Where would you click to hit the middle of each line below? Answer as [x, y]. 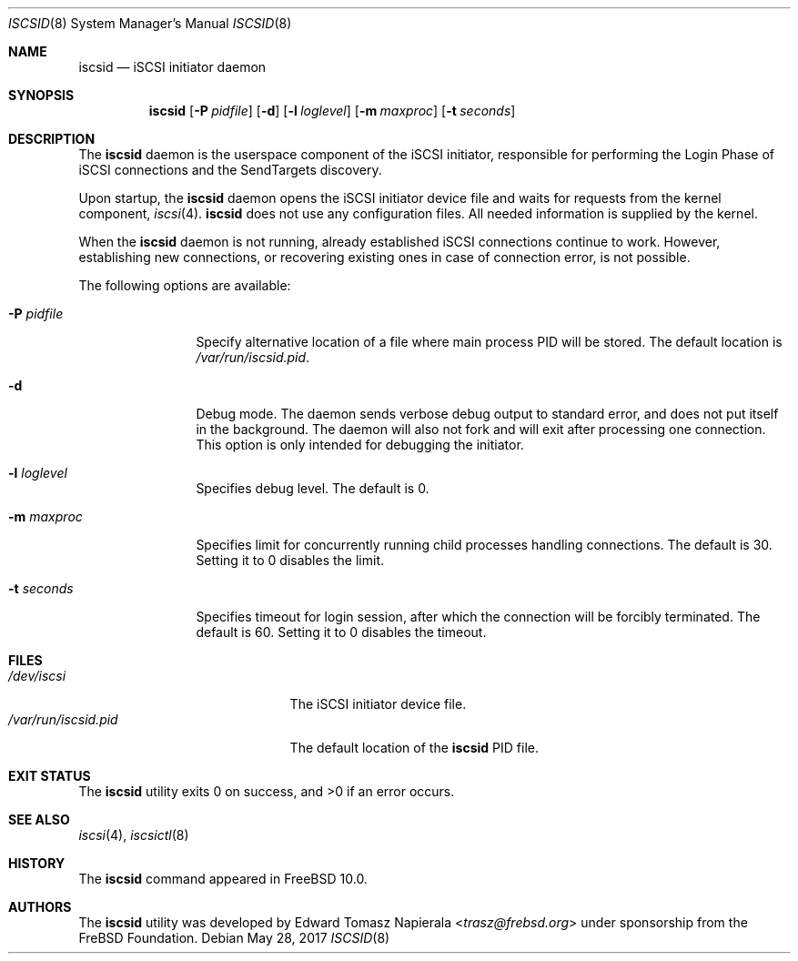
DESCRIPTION [52, 139]
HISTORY [37, 863]
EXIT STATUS [50, 776]
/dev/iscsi [37, 676]
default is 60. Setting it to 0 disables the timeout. [341, 632]
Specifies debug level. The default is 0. [313, 488]
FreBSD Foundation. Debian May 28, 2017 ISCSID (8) [234, 938]
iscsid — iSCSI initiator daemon [172, 67]
